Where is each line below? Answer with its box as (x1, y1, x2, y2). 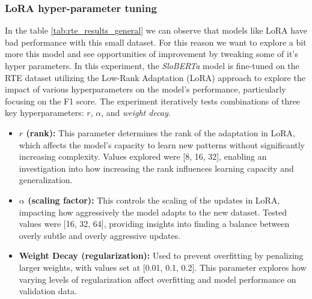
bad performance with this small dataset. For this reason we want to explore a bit (5, 35, 307, 48)
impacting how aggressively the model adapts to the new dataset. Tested (19, 205, 287, 218)
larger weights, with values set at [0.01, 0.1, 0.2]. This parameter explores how (19, 261, 307, 273)
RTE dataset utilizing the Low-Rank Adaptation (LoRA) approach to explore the (5, 71, 305, 83)
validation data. (19, 285, 77, 297)
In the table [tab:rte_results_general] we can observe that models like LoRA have (5, 24, 307, 37)
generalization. (19, 174, 73, 186)
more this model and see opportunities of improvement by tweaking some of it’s (5, 47, 298, 60)
